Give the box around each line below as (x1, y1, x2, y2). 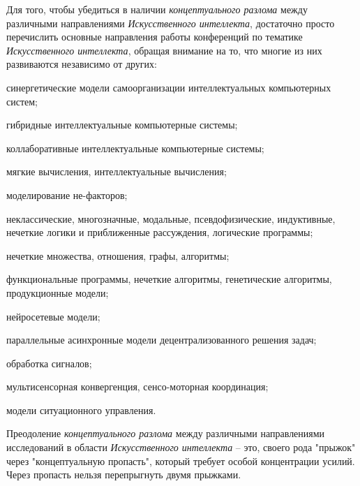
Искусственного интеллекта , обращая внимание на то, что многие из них (6, 43, 322, 57)
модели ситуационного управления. (6, 402, 156, 417)
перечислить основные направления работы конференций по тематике (6, 29, 303, 44)
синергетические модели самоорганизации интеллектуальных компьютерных (6, 80, 331, 94)
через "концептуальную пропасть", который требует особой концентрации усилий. (6, 453, 355, 468)
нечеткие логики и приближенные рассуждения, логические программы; (6, 225, 313, 240)
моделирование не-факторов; (6, 187, 128, 202)
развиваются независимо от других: (6, 57, 157, 71)
